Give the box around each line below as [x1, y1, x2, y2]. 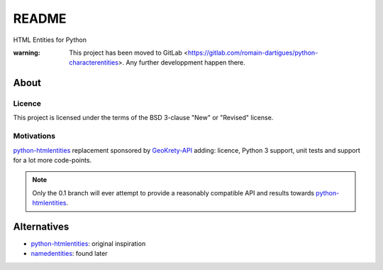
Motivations [13, 131, 56, 141]
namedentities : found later [30, 249, 108, 258]
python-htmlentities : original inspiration [30, 239, 146, 248]
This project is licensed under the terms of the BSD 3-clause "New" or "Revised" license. [13, 114, 274, 122]
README [13, 11, 67, 26]
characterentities [69, 58, 118, 67]
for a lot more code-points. [13, 156, 92, 165]
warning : [13, 48, 40, 57]
